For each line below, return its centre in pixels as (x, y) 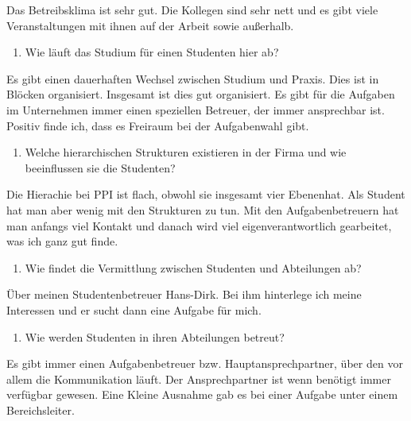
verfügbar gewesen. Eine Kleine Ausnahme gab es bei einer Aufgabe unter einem (202, 394)
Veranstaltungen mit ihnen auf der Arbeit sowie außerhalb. (150, 25)
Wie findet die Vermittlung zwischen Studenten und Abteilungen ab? (193, 267)
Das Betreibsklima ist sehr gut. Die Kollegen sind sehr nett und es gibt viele (192, 10)
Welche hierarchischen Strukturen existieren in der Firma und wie (186, 152)
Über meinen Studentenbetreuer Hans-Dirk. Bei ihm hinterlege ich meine (184, 294)
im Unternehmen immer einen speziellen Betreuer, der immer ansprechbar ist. (196, 109)
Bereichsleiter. (41, 409)
